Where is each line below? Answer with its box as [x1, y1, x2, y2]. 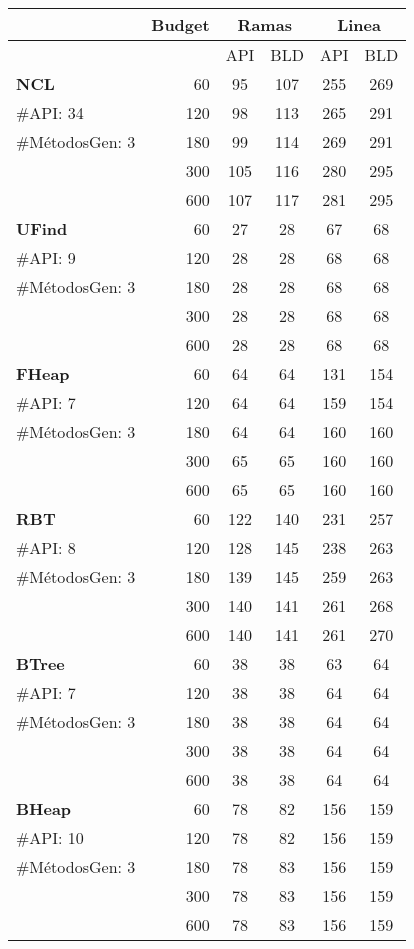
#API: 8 [16, 536, 76, 559]
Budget [151, 13, 210, 36]
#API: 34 [16, 101, 84, 124]
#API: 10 [16, 826, 84, 849]
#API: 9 [16, 246, 76, 269]
